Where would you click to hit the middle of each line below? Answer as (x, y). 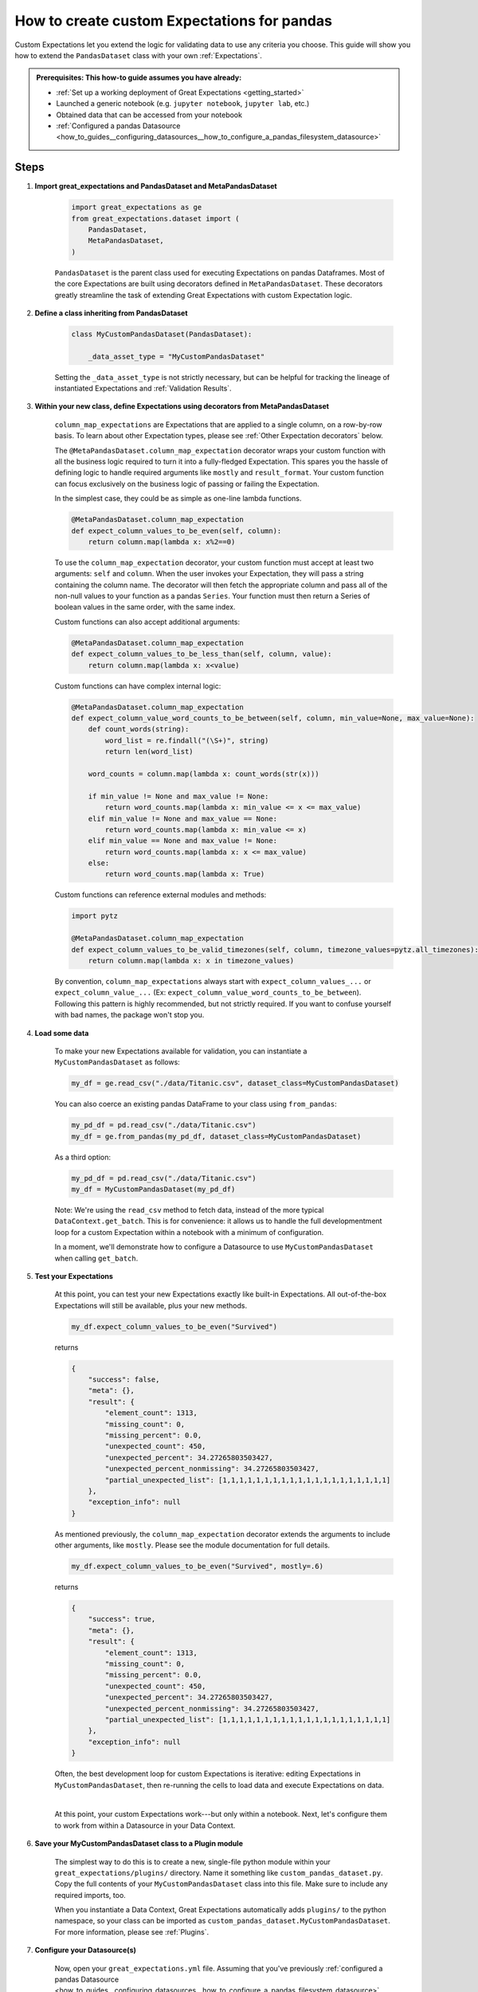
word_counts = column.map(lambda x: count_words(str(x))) (204, 774)
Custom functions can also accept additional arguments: (147, 622)
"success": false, (124, 1380)
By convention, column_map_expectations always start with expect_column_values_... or (213, 981)
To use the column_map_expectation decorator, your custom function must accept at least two (214, 563)
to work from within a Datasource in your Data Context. (145, 1825)
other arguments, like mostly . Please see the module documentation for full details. (192, 1545)
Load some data (62, 1033)
